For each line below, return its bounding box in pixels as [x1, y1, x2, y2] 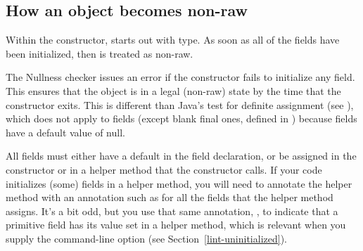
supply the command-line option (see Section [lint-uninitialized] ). [6, 231, 287, 245]
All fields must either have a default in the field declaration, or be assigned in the [6, 148, 357, 163]
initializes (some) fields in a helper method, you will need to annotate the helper [6, 176, 352, 191]
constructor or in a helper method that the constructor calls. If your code [6, 162, 322, 176]
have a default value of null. [6, 124, 125, 139]
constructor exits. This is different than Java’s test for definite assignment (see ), [6, 97, 354, 112]
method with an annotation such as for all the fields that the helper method [6, 190, 333, 205]
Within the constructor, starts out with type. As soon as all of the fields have [6, 32, 340, 47]
